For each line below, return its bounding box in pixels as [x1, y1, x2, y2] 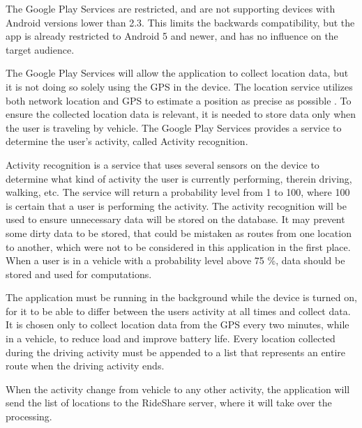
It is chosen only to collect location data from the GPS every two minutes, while [6, 317, 349, 332]
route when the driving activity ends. [6, 358, 165, 373]
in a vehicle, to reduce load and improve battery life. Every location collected [6, 331, 335, 346]
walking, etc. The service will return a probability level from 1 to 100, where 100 [6, 185, 350, 199]
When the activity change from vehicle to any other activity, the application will [6, 381, 350, 396]
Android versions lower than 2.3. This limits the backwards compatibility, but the [6, 15, 355, 29]
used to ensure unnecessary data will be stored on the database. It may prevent [6, 212, 345, 227]
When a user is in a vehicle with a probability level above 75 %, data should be [6, 253, 345, 268]
